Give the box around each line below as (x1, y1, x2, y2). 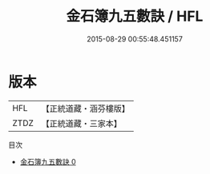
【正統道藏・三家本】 (41, 117, 123, 129)
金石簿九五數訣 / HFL (66, 7, 204, 26)
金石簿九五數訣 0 (19, 156, 76, 166)
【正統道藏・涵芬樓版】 (41, 103, 131, 114)
